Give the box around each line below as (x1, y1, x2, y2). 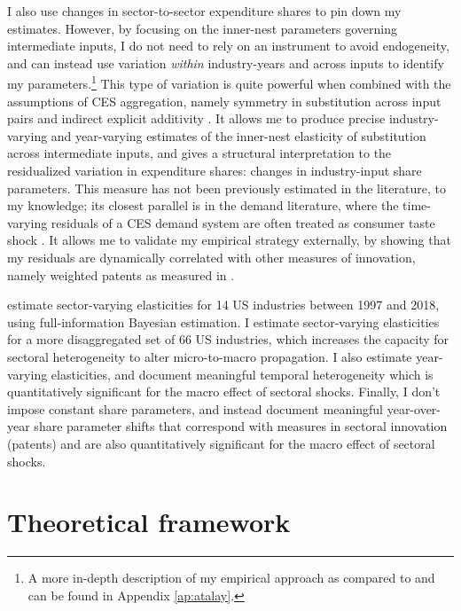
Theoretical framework (7, 504, 291, 540)
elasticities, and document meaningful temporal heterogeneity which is (51, 364, 434, 383)
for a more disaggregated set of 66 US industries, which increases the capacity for (7, 330, 449, 349)
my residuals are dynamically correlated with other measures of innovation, (7, 247, 416, 266)
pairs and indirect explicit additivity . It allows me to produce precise (7, 109, 386, 128)
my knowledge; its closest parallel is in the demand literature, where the (7, 196, 399, 215)
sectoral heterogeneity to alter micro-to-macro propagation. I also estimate (7, 347, 412, 365)
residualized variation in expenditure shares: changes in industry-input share (7, 161, 422, 179)
